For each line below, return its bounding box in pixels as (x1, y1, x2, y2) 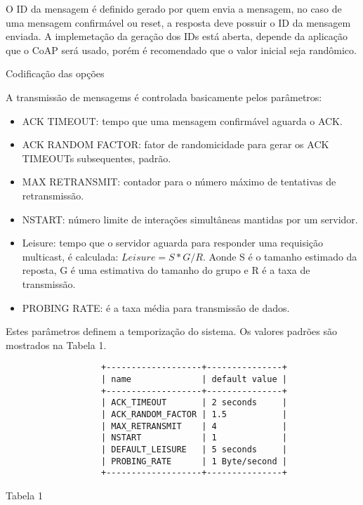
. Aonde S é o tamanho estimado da (202, 249, 357, 263)
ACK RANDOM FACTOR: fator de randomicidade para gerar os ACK (22, 137, 329, 152)
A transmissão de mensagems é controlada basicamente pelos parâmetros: (6, 89, 322, 104)
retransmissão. (22, 188, 84, 202)
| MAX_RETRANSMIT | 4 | (101, 421, 287, 431)
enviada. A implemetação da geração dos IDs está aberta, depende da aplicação (6, 29, 348, 44)
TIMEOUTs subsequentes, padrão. (22, 150, 171, 165)
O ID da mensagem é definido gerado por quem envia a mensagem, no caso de (6, 1, 342, 15)
